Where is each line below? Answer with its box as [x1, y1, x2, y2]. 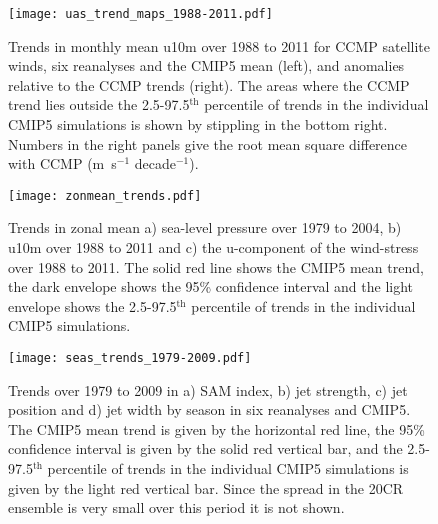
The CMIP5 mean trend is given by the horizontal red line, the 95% [8, 418, 425, 439]
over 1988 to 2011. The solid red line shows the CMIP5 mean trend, [8, 256, 424, 277]
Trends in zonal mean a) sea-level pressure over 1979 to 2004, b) [8, 217, 402, 238]
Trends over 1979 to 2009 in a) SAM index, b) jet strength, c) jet [8, 379, 408, 400]
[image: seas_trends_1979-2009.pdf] [8, 351, 252, 366]
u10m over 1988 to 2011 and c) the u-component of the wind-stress [8, 237, 419, 258]
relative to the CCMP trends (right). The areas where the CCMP [8, 74, 410, 95]
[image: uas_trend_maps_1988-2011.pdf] [8, 7, 273, 21]
